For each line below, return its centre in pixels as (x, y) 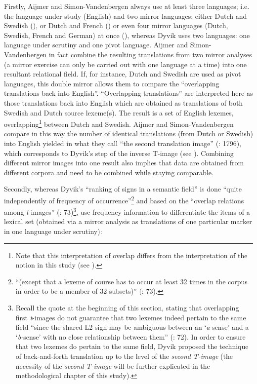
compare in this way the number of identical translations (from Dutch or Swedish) (128, 134)
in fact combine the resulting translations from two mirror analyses (150, 54)
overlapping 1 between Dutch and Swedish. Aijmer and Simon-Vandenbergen (119, 123)
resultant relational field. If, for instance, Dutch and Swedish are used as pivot (123, 74)
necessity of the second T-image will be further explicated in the (113, 365)
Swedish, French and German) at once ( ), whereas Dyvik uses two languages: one (127, 35)
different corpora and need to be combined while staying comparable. (109, 172)
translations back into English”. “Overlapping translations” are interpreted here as (128, 93)
